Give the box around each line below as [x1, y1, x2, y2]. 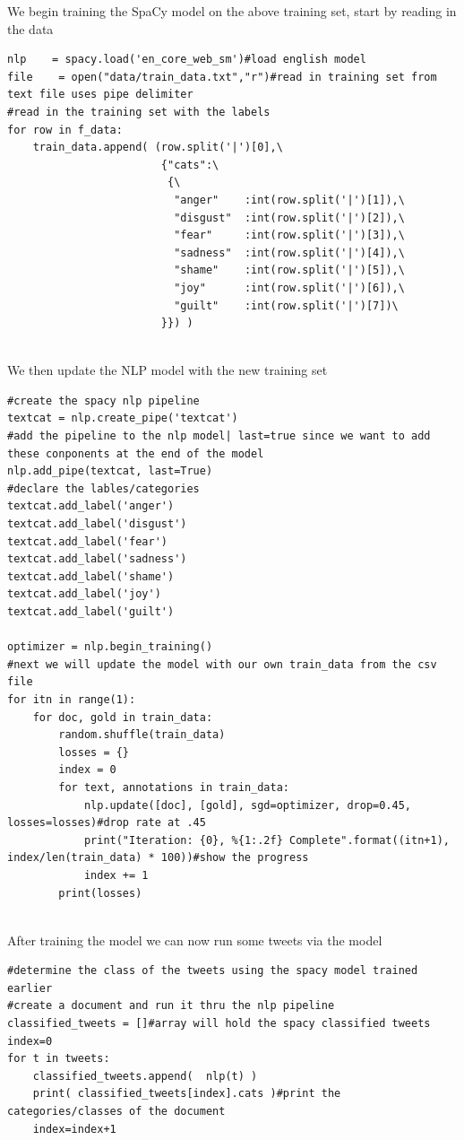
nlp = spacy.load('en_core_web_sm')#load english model [7, 53, 366, 66]
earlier [7, 981, 53, 995]
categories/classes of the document [7, 1105, 226, 1118]
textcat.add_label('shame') [7, 570, 175, 583]
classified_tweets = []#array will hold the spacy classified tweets [7, 1017, 431, 1031]
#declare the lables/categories [7, 482, 200, 495]
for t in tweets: [7, 1052, 110, 1066]
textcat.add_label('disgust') [7, 518, 187, 531]
